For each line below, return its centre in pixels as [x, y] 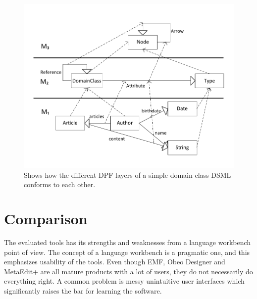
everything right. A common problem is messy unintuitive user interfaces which [124, 281]
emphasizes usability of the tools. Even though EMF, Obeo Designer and [115, 262]
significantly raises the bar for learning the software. [83, 291]
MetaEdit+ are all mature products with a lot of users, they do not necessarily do [128, 271]
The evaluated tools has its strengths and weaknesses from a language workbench [128, 242]
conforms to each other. [60, 184]
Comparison [46, 219]
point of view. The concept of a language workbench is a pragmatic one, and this [127, 252]
